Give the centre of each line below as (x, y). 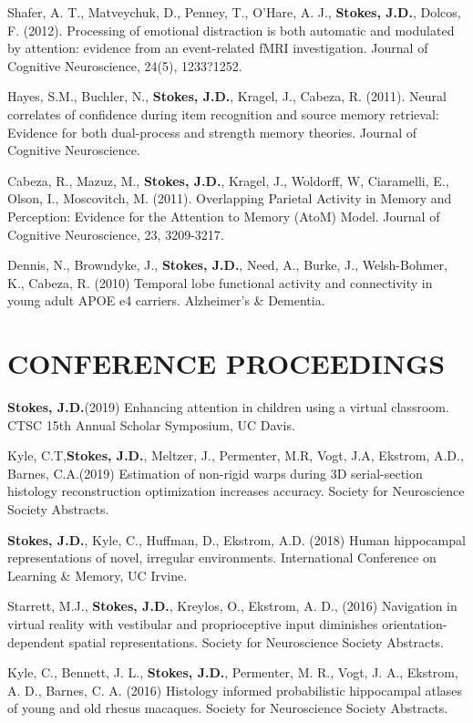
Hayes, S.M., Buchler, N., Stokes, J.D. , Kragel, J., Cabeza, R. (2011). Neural (227, 96)
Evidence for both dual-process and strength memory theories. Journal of (212, 132)
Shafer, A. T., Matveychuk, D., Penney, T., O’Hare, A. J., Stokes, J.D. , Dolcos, (234, 12)
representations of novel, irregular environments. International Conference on (222, 558)
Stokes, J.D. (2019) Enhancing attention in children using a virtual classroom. (228, 407)
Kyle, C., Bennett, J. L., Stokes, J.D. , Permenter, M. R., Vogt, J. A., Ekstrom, (233, 672)
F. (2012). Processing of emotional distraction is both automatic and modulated (231, 30)
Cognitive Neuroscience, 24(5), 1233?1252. (125, 65)
